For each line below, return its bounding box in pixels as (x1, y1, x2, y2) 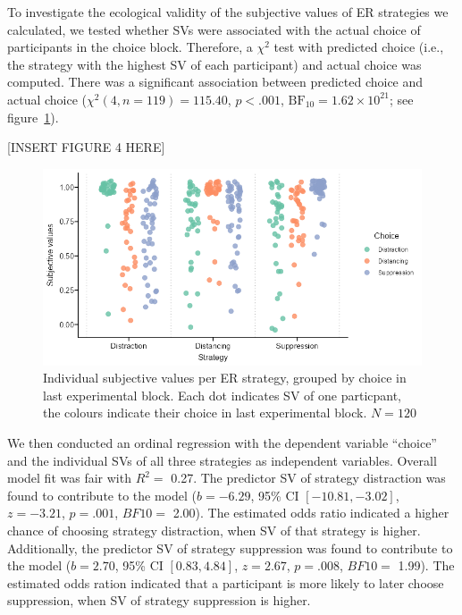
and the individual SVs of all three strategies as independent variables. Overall (7, 451, 437, 469)
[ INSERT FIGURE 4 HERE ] (7, 138, 165, 156)
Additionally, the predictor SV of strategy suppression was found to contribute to (7, 538, 453, 557)
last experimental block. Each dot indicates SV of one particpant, (43, 385, 402, 404)
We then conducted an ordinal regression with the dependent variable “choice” (7, 433, 437, 451)
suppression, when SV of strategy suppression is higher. (7, 591, 311, 610)
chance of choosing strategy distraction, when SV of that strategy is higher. (7, 520, 421, 539)
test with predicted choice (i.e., (273, 38, 444, 56)
